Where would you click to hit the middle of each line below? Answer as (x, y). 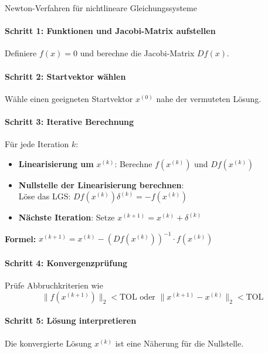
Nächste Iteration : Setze (67, 217)
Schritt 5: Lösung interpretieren (71, 320)
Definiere (21, 53)
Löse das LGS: (45, 196)
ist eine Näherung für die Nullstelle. (179, 343)
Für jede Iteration (37, 144)
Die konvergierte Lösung (48, 343)
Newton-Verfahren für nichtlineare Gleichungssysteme (101, 8)
